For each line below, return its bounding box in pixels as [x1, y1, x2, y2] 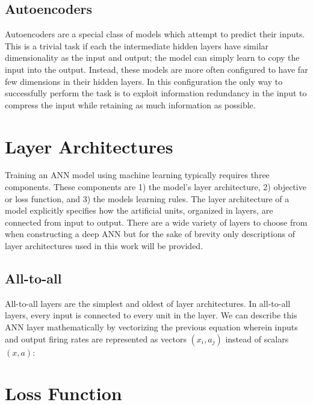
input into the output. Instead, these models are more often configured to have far [5, 63, 308, 75]
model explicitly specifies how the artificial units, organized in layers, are [5, 204, 273, 217]
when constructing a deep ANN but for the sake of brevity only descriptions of [5, 227, 295, 240]
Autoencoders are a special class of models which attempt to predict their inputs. [5, 28, 305, 40]
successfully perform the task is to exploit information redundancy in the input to [5, 87, 307, 99]
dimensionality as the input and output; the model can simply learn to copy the [5, 51, 300, 64]
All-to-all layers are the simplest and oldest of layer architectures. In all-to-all [5, 297, 291, 309]
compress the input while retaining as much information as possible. [5, 98, 256, 111]
